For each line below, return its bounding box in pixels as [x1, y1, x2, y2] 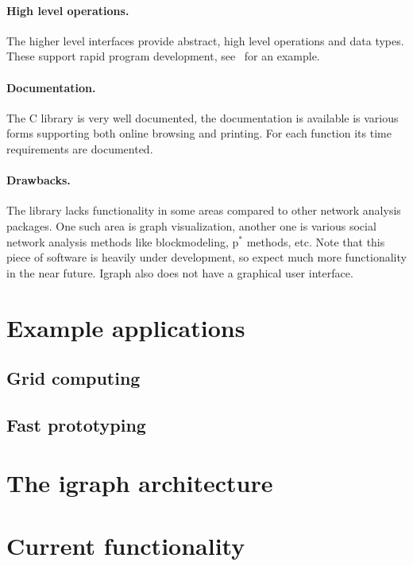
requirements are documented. [6, 140, 153, 157]
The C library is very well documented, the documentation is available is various [6, 109, 399, 126]
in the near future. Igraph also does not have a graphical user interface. [6, 264, 353, 281]
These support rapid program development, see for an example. [6, 48, 320, 64]
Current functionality [6, 529, 245, 561]
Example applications [6, 311, 245, 343]
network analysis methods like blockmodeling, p [6, 233, 239, 250]
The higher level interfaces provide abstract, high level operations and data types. [6, 32, 404, 48]
